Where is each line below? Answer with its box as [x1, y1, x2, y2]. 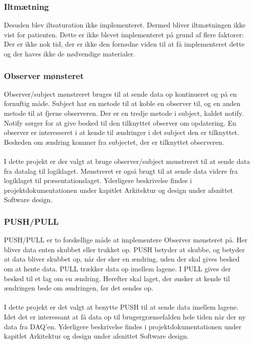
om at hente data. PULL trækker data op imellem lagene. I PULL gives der [4, 263, 231, 273]
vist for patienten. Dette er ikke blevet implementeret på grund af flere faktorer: [4, 29, 244, 39]
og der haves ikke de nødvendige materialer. [4, 49, 136, 58]
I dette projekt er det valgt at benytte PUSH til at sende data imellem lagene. [4, 302, 239, 312]
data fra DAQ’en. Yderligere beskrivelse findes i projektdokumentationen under [4, 321, 242, 331]
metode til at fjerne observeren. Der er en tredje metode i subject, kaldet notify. [4, 108, 244, 118]
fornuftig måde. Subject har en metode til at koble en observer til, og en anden [4, 98, 241, 108]
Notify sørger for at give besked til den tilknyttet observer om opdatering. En [4, 117, 236, 128]
